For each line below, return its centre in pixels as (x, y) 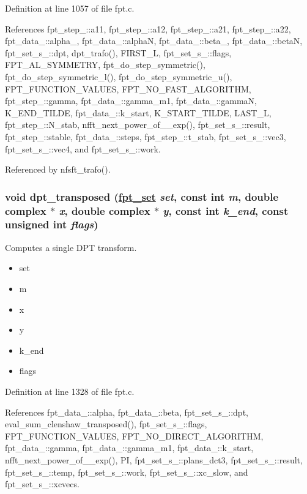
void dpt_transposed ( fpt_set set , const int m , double (142, 196)
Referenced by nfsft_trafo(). (58, 169)
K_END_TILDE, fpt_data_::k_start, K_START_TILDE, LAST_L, (138, 112)
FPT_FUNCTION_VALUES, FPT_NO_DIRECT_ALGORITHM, (134, 436)
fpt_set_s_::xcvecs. (42, 484)
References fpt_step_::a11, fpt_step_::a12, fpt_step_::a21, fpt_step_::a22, (148, 28)
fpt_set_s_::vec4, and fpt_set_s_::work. (83, 148)
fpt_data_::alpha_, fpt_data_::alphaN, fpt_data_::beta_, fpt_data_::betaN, (154, 41)
